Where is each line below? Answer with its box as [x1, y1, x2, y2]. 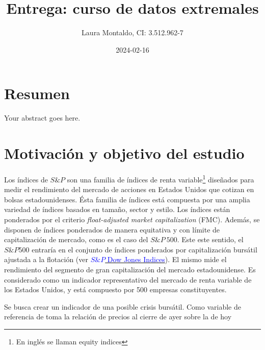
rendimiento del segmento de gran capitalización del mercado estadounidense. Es [4, 264, 256, 274]
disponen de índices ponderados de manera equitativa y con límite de [4, 224, 220, 235]
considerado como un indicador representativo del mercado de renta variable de [4, 274, 252, 285]
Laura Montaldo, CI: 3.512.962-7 [82, 27, 183, 38]
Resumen [4, 83, 70, 104]
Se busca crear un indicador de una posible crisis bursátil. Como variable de [4, 301, 241, 312]
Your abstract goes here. [4, 112, 81, 123]
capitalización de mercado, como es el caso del [4, 234, 148, 245]
